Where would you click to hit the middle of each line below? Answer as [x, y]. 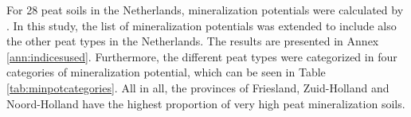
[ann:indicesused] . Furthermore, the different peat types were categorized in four [202, 56]
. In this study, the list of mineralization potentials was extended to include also [202, 25]
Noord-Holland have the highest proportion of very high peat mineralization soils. [206, 103]
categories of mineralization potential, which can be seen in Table [166, 72]
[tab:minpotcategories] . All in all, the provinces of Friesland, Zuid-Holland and [198, 87]
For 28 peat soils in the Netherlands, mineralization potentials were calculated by [205, 10]
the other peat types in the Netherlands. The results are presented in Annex [193, 41]
